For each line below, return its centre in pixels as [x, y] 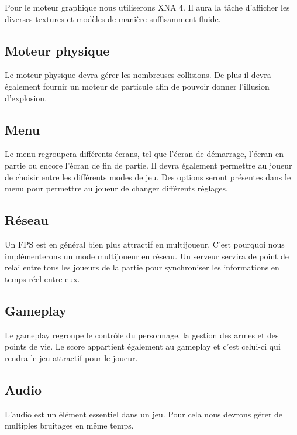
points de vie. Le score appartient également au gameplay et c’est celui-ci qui [143, 346]
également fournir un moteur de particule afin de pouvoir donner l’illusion [137, 86]
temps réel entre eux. [42, 278]
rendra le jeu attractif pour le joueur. [71, 357]
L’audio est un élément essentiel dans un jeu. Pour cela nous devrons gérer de [144, 414]
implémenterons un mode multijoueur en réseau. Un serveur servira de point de [147, 256]
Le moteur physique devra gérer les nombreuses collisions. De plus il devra [138, 75]
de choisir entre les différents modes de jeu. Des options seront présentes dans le [148, 177]
